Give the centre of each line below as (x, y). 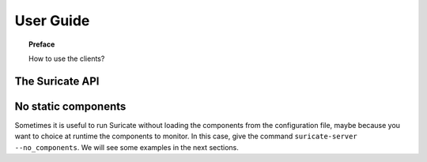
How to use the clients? (67, 58)
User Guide (52, 21)
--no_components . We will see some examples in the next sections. (127, 147)
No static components (70, 106)
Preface (42, 44)
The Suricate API (57, 81)
